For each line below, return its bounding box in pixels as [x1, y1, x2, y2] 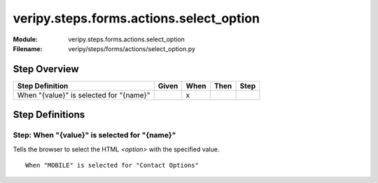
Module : [13, 35, 38, 43]
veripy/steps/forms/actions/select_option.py [68, 44, 196, 53]
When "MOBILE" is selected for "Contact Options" [25, 161, 199, 169]
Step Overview [13, 63, 80, 75]
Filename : [13, 44, 43, 53]
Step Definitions [13, 109, 85, 121]
